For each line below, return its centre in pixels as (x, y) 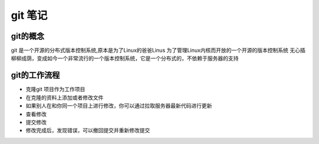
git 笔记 (29, 15)
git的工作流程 (35, 76)
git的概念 (27, 36)
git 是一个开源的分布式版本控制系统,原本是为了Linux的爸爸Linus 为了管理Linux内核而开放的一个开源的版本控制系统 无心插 (158, 51)
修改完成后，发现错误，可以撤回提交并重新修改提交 (88, 130)
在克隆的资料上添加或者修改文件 (64, 98)
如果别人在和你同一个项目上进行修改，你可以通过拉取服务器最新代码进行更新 (119, 106)
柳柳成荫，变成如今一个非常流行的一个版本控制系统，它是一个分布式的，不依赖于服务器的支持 (125, 58)
